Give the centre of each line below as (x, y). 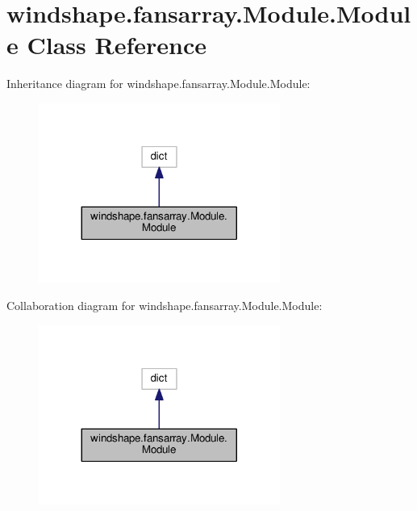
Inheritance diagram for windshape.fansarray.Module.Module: (158, 84)
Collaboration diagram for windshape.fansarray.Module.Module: (165, 306)
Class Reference (117, 45)
